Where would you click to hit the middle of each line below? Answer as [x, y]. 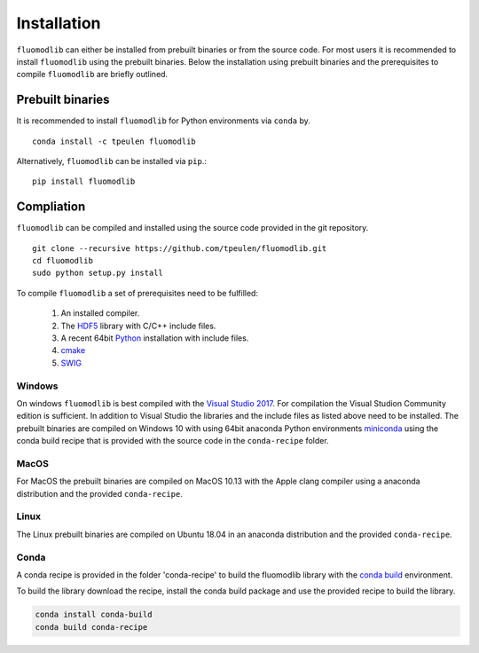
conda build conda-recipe [91, 627]
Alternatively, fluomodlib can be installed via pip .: [112, 161]
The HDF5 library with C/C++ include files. [138, 326]
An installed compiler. [100, 313]
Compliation [51, 207]
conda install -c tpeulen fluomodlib [114, 141]
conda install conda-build [94, 615]
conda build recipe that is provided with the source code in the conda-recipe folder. [173, 441]
